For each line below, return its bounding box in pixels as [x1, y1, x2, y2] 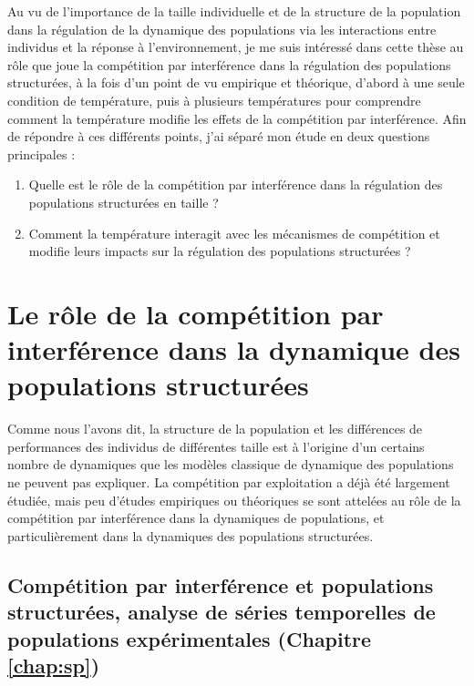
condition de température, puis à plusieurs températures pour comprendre [7, 90, 421, 109]
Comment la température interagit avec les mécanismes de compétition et [28, 223, 440, 242]
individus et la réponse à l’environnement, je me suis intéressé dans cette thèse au [7, 37, 464, 56]
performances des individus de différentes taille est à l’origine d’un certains [7, 436, 425, 456]
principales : [7, 144, 76, 163]
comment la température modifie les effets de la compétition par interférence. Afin [7, 108, 467, 128]
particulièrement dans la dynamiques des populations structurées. [7, 526, 374, 545]
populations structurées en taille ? [28, 192, 219, 211]
